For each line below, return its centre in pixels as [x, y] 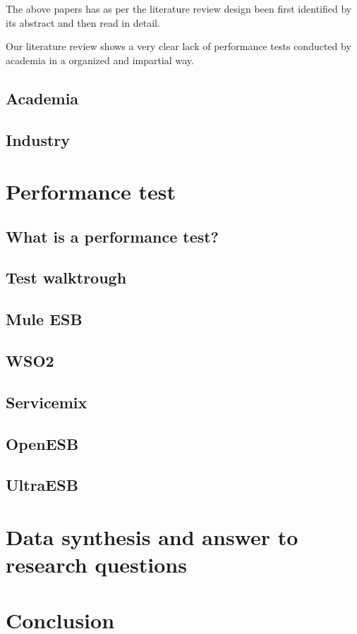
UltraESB [42, 485]
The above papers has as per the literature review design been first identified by [179, 8]
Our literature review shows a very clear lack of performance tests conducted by [178, 46]
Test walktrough [66, 278]
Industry [38, 139]
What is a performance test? [113, 236]
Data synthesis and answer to [152, 536]
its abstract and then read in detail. [83, 22]
